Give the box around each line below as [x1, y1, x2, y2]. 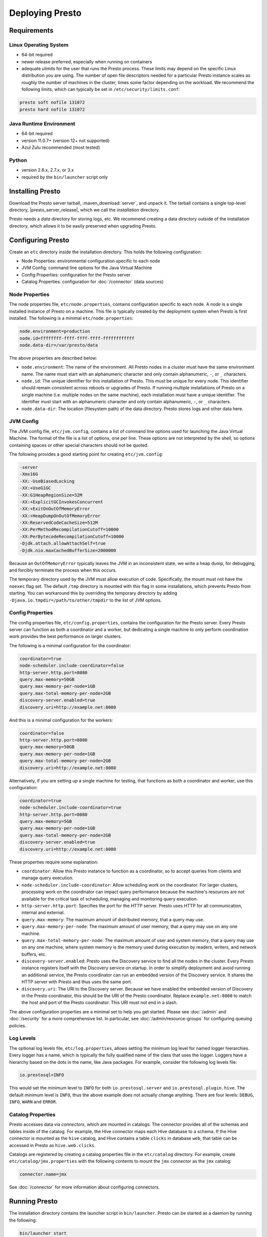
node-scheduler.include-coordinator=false [19, 663, 124, 668]
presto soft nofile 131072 [19, 99, 85, 105]
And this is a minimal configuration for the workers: [9, 717, 113, 723]
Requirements [9, 26, 54, 35]
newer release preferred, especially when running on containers [21, 58, 152, 64]
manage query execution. [21, 875, 74, 881]
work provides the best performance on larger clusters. [9, 633, 122, 639]
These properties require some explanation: [9, 859, 98, 865]
